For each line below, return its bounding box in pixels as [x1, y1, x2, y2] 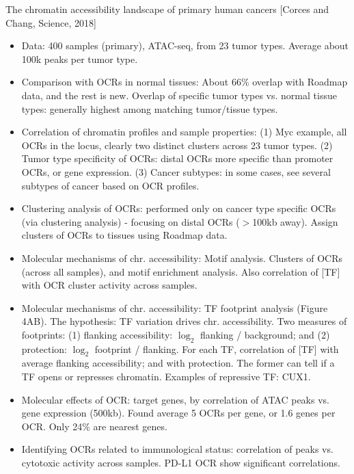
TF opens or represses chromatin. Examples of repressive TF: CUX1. [21, 369, 311, 384]
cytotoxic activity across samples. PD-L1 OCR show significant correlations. [21, 456, 340, 470]
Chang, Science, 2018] [5, 15, 96, 29]
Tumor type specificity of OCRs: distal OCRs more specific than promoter [21, 151, 333, 166]
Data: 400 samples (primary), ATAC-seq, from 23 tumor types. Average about [21, 38, 349, 53]
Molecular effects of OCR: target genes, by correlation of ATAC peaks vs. [21, 392, 329, 406]
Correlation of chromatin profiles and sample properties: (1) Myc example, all [21, 124, 347, 139]
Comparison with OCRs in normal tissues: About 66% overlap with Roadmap [21, 75, 348, 89]
